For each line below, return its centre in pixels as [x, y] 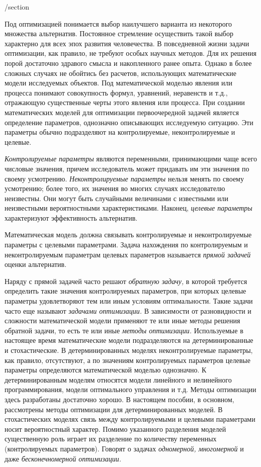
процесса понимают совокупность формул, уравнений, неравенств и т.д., [116, 92]
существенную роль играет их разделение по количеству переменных [111, 439]
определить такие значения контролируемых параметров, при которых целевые [125, 291]
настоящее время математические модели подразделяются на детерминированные [129, 340]
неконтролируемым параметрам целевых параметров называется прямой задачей [128, 254]
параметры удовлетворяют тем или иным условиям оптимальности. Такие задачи [129, 301]
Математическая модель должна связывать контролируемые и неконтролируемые [128, 235]
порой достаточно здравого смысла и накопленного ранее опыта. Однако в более [128, 63]
